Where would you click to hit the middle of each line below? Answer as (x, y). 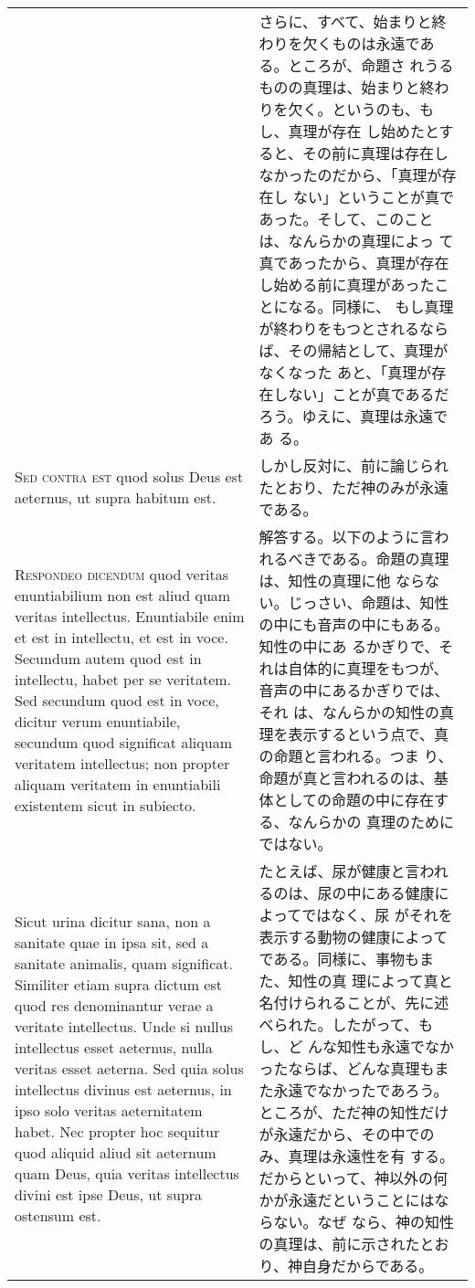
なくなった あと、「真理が (345, 372)
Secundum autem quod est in (108, 658)
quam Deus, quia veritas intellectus (127, 1173)
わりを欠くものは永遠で (339, 43)
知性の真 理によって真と (370, 981)
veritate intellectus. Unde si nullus (124, 1026)
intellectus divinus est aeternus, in (123, 1089)
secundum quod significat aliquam (123, 742)
